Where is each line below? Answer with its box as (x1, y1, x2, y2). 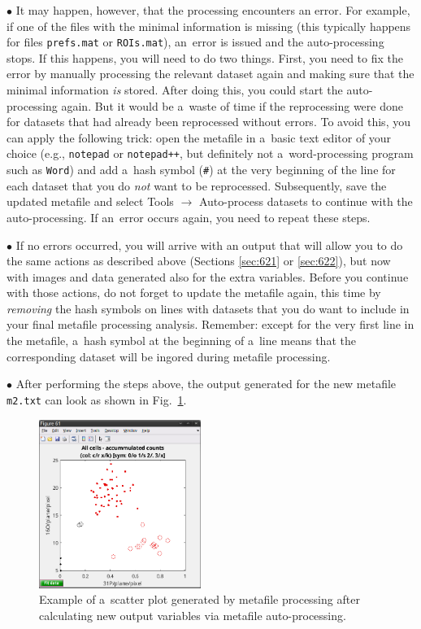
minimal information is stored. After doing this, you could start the (7, 81, 343, 98)
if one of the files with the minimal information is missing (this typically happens (7, 17, 411, 34)
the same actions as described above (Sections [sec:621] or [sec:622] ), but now (7, 252, 391, 269)
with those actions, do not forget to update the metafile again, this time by (7, 284, 381, 301)
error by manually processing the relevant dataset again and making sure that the (7, 65, 414, 82)
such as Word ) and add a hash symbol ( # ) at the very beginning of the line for (7, 161, 396, 178)
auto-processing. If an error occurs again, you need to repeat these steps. (7, 208, 371, 225)
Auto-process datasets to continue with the (198, 193, 413, 210)
